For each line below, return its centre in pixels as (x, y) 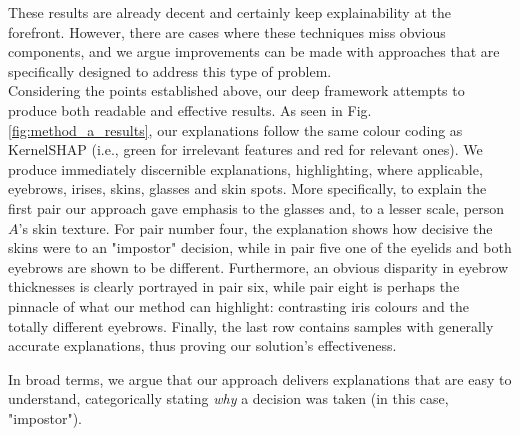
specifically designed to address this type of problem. (170, 70)
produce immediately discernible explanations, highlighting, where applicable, (245, 168)
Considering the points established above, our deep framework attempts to (236, 90)
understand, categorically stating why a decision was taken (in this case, (228, 398)
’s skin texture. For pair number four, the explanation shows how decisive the (255, 227)
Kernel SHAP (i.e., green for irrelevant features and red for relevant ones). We (245, 149)
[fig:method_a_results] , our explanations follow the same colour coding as (235, 129)
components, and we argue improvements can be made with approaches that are (254, 51)
